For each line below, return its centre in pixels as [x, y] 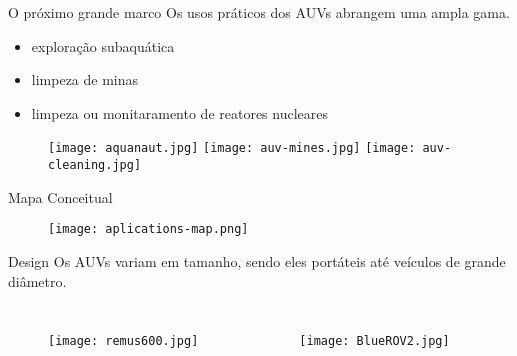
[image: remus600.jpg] [123, 341]
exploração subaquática [103, 45]
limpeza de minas [85, 79]
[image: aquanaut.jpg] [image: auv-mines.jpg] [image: [232, 148]
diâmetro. [37, 280]
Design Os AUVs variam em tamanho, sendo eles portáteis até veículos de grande [257, 260]
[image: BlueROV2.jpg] [374, 341]
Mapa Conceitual [60, 196]
